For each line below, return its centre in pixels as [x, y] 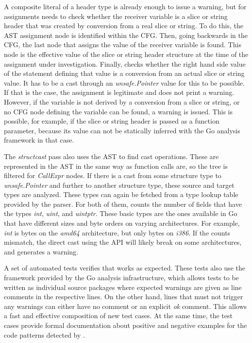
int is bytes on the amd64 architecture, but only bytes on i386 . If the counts [117, 232]
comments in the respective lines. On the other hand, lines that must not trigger [124, 297]
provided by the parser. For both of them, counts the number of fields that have [123, 204]
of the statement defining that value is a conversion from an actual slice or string [124, 73]
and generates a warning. [41, 251]
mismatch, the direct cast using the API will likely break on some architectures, [123, 242]
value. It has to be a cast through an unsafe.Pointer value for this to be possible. [124, 82]
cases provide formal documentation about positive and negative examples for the [126, 325]
